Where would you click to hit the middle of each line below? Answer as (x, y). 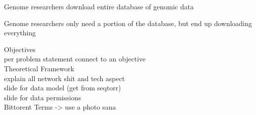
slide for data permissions (43, 97)
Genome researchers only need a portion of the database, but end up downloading (128, 23)
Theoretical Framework (39, 68)
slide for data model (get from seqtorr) (63, 88)
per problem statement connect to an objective (75, 59)
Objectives (20, 49)
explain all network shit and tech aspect (64, 78)
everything (20, 33)
